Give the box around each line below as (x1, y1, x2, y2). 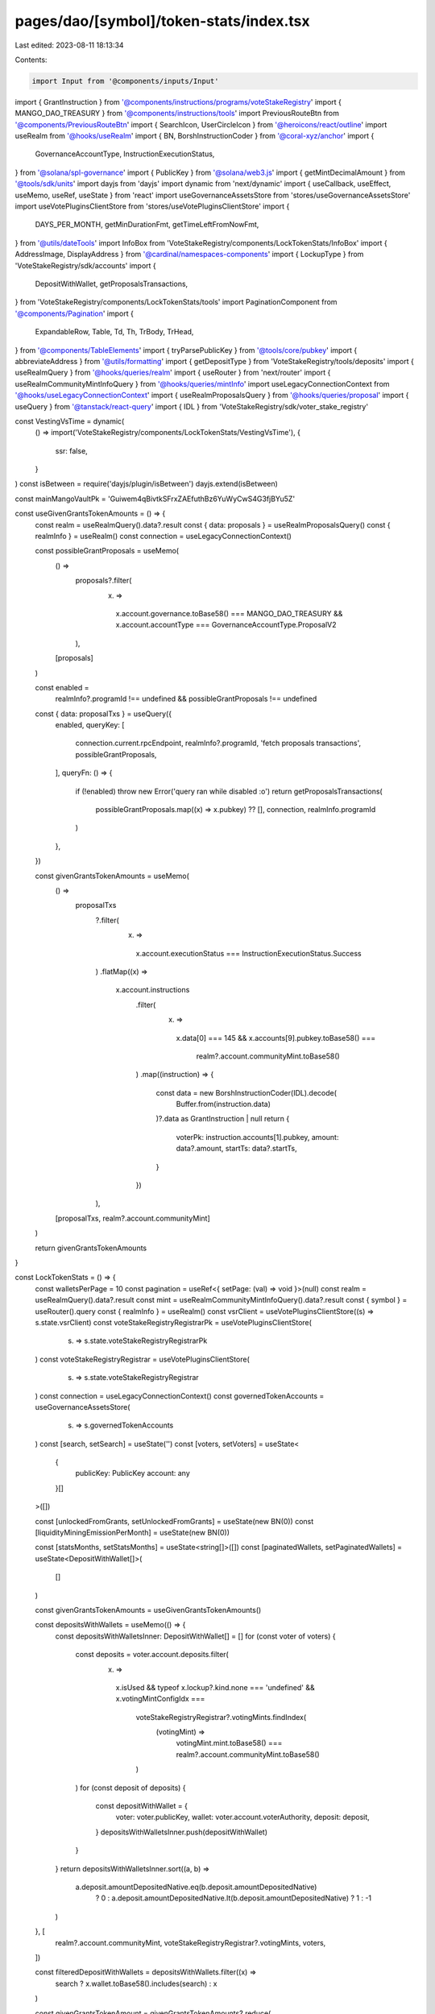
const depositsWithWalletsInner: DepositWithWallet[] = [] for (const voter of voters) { (55, 1631, 336, 1641)
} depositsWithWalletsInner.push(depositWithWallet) (95, 1827, 267, 1837)
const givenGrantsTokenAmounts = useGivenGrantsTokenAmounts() (35, 1605, 262, 1614)
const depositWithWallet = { (95, 1801, 188, 1811)
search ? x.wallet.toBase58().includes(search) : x (55, 1979, 217, 1988)
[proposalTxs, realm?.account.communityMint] (55, 1213, 210, 1223)
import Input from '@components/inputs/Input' (31, 77, 219, 85)
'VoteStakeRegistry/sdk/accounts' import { (14, 260, 156, 270)
